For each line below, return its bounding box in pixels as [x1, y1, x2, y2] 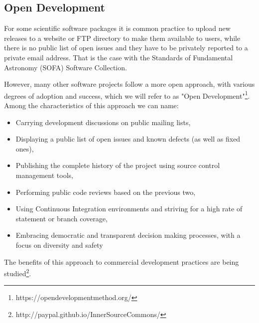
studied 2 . [4, 267, 31, 278]
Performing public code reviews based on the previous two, [15, 186, 196, 197]
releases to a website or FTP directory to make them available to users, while [4, 32, 241, 43]
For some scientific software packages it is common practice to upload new [4, 23, 231, 33]
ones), [15, 143, 34, 154]
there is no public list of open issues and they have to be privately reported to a [4, 42, 248, 53]
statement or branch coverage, [15, 213, 108, 223]
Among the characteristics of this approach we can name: [4, 100, 179, 111]
